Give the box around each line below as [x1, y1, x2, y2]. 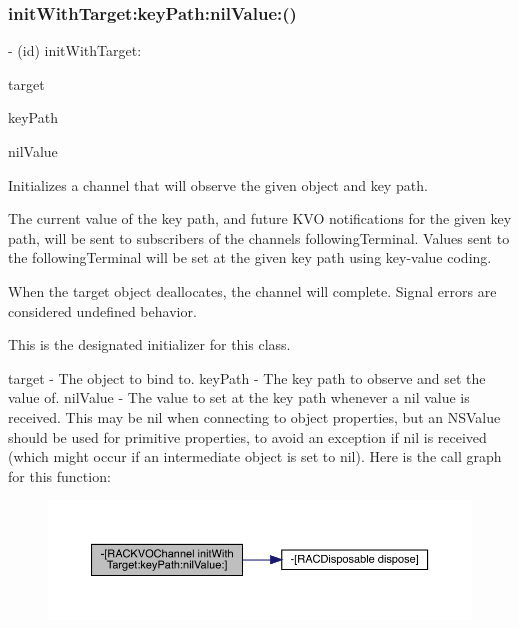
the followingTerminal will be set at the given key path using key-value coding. [8, 247, 492, 268]
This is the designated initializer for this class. [8, 334, 291, 355]
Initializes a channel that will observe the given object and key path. [8, 174, 428, 195]
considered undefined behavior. [8, 300, 197, 321]
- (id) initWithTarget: [8, 40, 142, 61]
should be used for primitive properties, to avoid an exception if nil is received [8, 426, 487, 447]
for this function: [8, 465, 111, 486]
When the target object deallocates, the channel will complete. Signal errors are [8, 280, 497, 301]
